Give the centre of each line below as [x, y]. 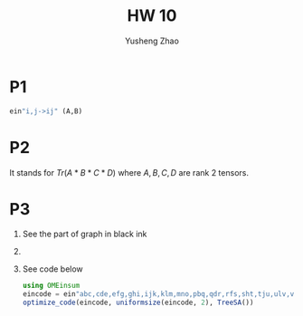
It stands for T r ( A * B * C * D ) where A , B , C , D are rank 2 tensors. [129, 172]
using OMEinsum [51, 286]
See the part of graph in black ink [85, 234]
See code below [52, 269]
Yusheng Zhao [152, 41]
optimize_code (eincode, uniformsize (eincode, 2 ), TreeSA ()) [138, 303]
